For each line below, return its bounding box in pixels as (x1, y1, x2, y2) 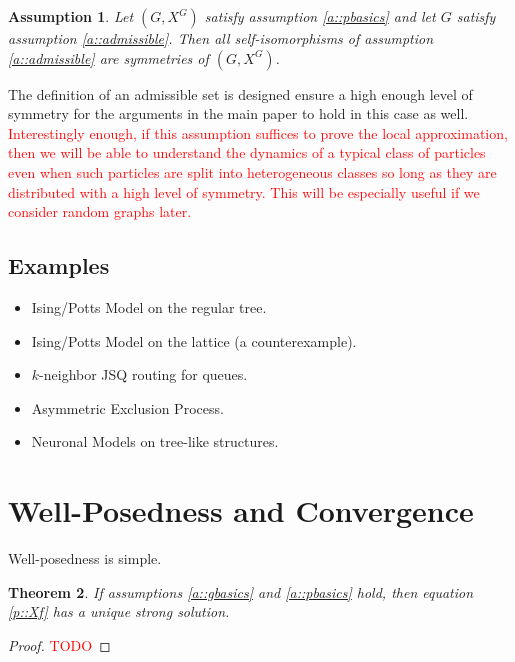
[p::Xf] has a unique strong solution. (8, 601, 230, 622)
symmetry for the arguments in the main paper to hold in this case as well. (8, 103, 469, 124)
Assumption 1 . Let (8, 6, 134, 26)
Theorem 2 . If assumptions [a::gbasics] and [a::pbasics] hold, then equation (8, 581, 474, 602)
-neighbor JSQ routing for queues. (39, 364, 248, 385)
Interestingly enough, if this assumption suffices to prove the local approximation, (8, 122, 508, 143)
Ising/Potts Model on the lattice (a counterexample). (31, 330, 357, 351)
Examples (8, 250, 110, 281)
